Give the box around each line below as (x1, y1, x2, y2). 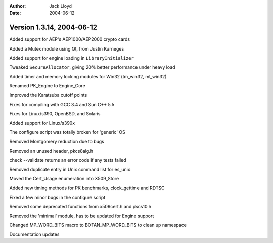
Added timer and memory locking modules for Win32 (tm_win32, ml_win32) (9, 73, 167, 79)
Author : (9, 3, 26, 9)
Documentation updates (9, 231, 60, 237)
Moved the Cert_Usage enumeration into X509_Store (9, 176, 119, 182)
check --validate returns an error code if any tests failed (9, 157, 126, 163)
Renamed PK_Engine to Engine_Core (9, 83, 85, 89)
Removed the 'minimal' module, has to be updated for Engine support (9, 213, 154, 219)
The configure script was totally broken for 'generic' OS (9, 129, 126, 135)
